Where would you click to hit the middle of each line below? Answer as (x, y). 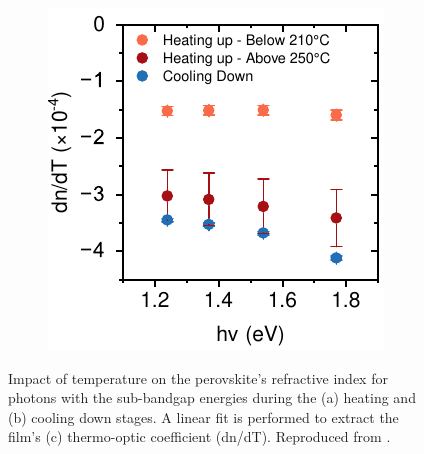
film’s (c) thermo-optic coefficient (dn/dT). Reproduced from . (199, 436)
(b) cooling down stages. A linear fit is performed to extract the (203, 416)
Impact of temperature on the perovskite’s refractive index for (198, 377)
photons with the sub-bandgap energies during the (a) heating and (212, 397)
